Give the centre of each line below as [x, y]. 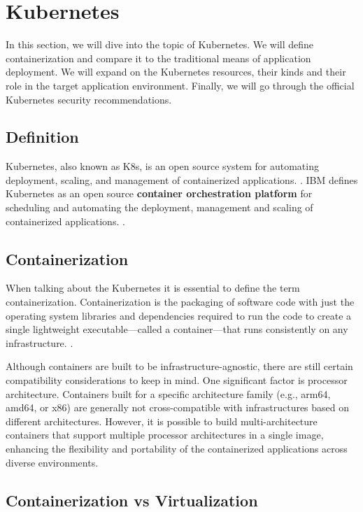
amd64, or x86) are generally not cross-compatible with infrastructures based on [178, 407]
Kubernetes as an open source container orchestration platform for [159, 193]
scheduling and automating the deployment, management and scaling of [159, 207]
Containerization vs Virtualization [132, 500]
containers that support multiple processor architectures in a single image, [165, 435]
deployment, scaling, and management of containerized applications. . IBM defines [182, 179]
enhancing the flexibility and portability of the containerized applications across [177, 448]
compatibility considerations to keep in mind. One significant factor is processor [177, 380]
